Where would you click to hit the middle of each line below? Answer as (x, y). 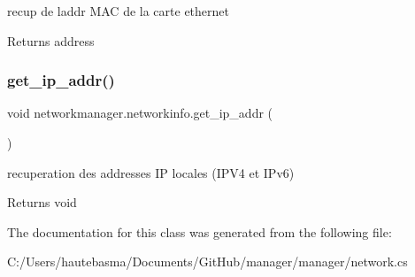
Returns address (51, 40)
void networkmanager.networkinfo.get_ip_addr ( (140, 113)
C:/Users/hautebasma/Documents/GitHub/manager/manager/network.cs (207, 262)
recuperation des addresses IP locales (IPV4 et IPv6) (151, 172)
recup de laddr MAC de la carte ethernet (118, 11)
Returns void (42, 202)
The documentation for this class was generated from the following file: (200, 231)
